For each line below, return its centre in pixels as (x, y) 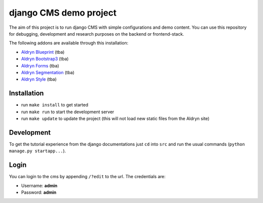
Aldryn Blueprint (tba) (43, 52)
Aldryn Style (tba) (39, 79)
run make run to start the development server (68, 112)
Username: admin (39, 185)
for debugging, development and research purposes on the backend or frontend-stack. (97, 34)
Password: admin (39, 192)
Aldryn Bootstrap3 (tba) (45, 59)
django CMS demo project (63, 13)
